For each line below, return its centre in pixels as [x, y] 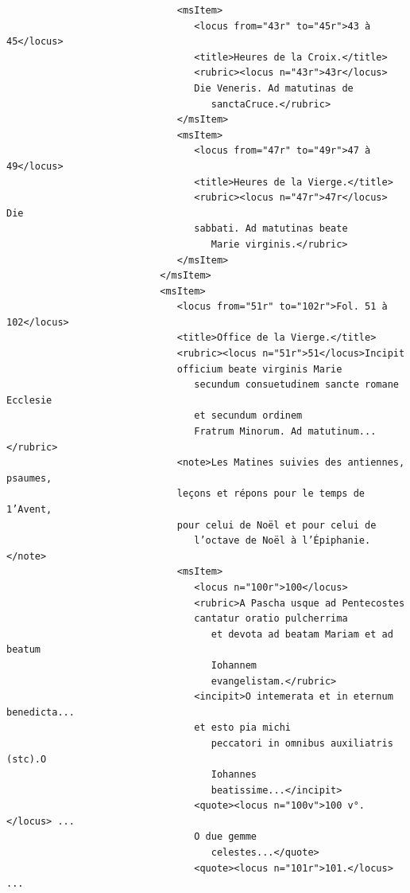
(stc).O [27, 759]
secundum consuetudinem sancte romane [296, 385]
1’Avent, [29, 509]
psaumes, [29, 478]
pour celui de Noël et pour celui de [277, 525]
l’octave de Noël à [246, 541]
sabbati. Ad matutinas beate [271, 229]
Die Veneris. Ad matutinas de [274, 88]
